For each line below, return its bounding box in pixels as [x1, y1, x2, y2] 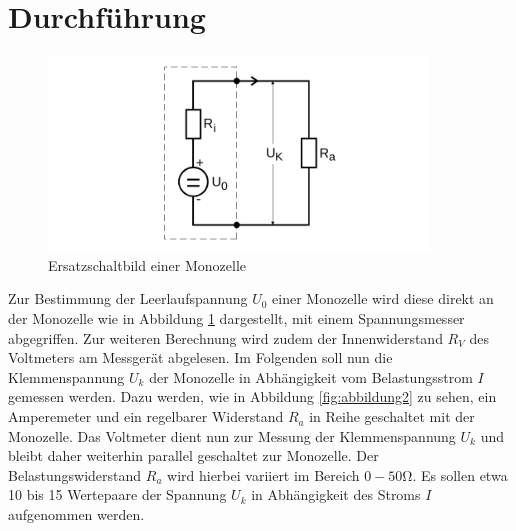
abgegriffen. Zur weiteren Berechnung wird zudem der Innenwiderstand [8, 327, 443, 348]
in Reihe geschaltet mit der [309, 406, 475, 427]
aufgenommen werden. [8, 504, 145, 525]
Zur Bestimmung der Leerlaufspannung [8, 288, 248, 309]
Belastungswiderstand [8, 464, 142, 485]
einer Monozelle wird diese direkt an [272, 288, 494, 309]
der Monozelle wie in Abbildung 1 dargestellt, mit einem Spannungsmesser [8, 308, 465, 329]
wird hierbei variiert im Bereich [167, 464, 360, 485]
